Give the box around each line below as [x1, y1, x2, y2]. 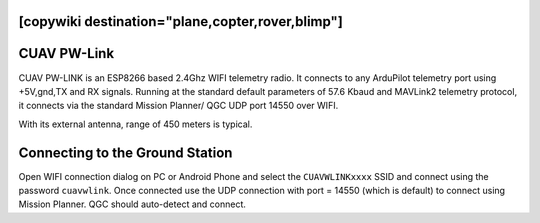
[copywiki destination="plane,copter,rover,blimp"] [18, 13, 344, 30]
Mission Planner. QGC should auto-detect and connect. [18, 198, 247, 210]
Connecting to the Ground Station [18, 144, 233, 161]
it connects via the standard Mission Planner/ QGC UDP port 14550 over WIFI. [18, 100, 339, 112]
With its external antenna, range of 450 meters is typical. [18, 118, 253, 130]
